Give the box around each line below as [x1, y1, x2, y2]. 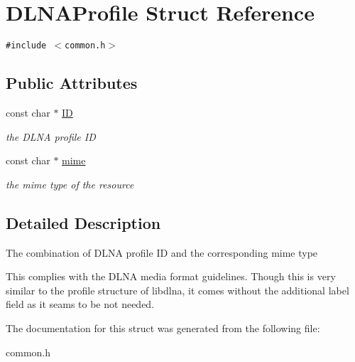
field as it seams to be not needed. [6, 297, 155, 312]
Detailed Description [6, 211, 161, 233]
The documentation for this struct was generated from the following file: [6, 320, 320, 335]
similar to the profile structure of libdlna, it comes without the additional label [6, 282, 349, 297]
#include [6, 41, 47, 51]
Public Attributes [6, 72, 138, 94]
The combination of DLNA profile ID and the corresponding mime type [6, 245, 318, 260]
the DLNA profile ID [6, 129, 96, 144]
